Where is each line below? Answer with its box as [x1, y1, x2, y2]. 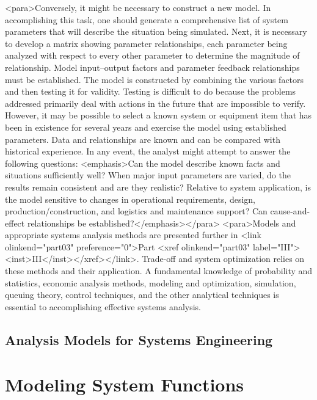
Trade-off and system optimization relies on [142, 252, 305, 265]
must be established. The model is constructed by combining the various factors [5, 73, 304, 85]
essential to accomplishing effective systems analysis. [5, 300, 201, 313]
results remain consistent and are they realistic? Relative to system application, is [5, 180, 312, 193]
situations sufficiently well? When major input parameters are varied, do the [5, 169, 291, 181]
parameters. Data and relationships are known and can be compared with [5, 133, 280, 145]
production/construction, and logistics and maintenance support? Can [5, 205, 268, 217]
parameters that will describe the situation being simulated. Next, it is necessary [5, 25, 307, 38]
